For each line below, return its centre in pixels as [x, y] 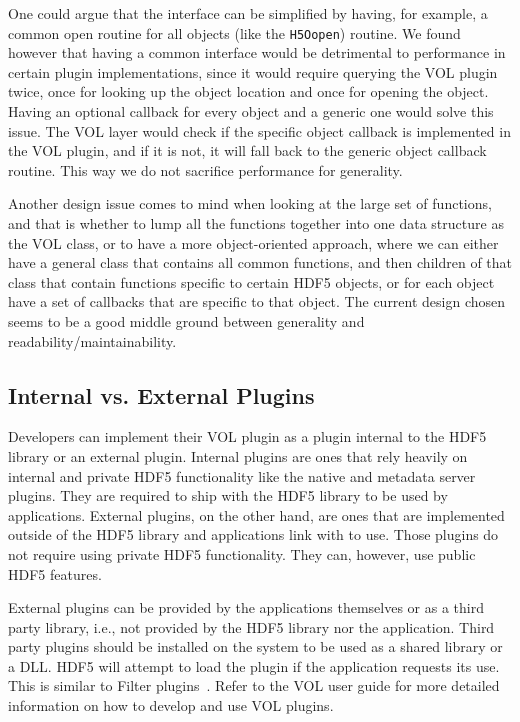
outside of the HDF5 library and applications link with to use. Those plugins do [253, 534]
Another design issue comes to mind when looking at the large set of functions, [250, 203]
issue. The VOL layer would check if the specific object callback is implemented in [259, 130]
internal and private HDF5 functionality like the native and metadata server [242, 475]
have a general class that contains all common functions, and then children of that [260, 262]
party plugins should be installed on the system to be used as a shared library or [255, 646]
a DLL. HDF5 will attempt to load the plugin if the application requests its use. [254, 665]
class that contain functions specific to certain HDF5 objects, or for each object [251, 281]
